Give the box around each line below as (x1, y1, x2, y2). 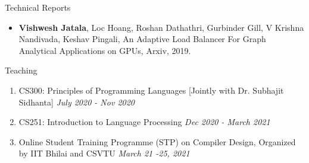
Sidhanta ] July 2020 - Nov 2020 (18, 95, 135, 108)
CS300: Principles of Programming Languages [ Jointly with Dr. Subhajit (18, 84, 284, 96)
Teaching (5, 64, 38, 76)
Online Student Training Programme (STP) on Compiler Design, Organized (18, 135, 296, 148)
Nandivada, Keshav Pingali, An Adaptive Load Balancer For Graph (18, 33, 266, 45)
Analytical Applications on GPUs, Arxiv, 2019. (18, 44, 191, 56)
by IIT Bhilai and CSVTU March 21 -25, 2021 (18, 147, 190, 159)
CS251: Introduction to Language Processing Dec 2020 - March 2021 (18, 116, 270, 128)
